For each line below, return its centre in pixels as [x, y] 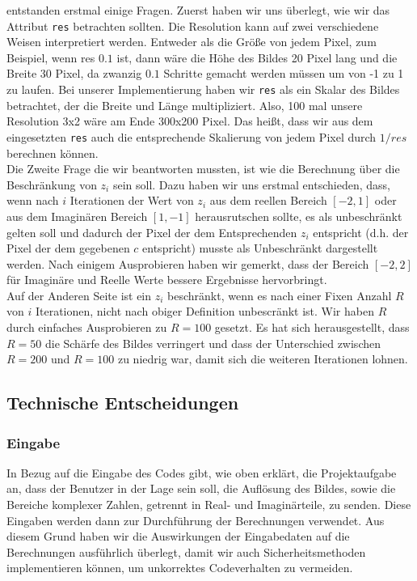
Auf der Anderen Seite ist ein [79, 295]
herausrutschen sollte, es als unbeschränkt [299, 216]
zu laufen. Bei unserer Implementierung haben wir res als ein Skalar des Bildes [203, 89]
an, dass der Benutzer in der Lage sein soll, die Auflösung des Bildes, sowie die [201, 488]
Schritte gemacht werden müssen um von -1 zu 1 [284, 73]
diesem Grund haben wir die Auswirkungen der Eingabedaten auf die [178, 536]
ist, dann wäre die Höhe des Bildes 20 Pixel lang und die [257, 57]
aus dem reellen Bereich [268, 200]
